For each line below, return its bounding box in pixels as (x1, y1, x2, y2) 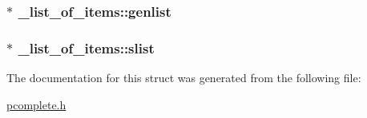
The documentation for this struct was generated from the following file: (6, 69, 361, 86)
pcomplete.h (6, 96, 67, 112)
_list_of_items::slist (18, 37, 155, 57)
